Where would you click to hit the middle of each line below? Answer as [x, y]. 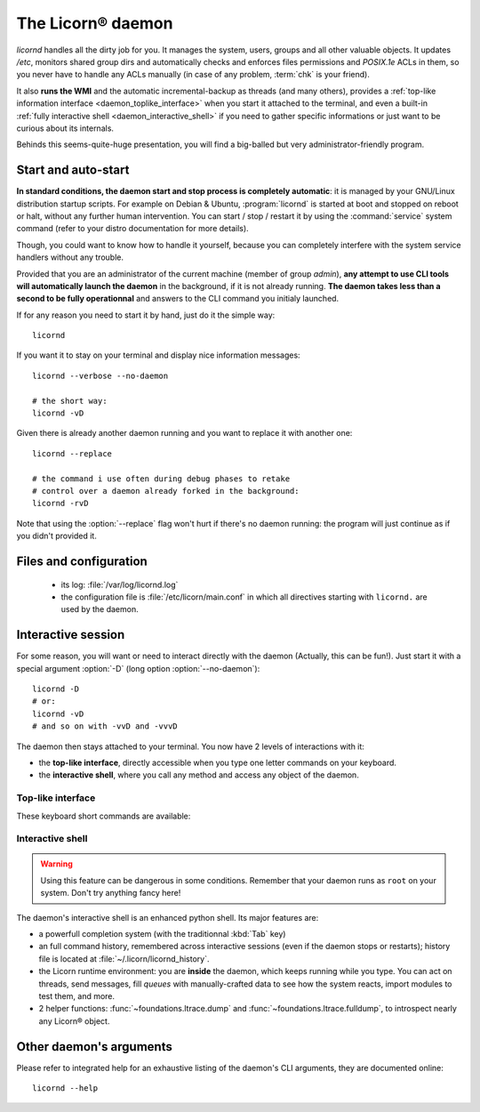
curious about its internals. [65, 128]
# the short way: [70, 401]
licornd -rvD [60, 504]
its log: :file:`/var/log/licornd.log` [120, 584]
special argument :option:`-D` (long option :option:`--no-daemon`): [138, 668]
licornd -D [56, 689]
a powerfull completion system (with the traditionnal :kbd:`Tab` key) [162, 934]
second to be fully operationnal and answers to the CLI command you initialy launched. [178, 299]
